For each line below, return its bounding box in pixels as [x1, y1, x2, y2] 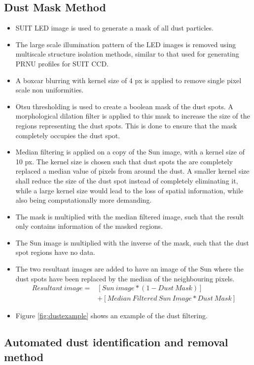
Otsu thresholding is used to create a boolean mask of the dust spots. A [15, 101, 233, 111]
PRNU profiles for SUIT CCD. [15, 58, 109, 68]
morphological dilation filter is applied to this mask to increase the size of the [15, 111, 250, 121]
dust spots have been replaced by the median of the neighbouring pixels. [15, 273, 235, 283]
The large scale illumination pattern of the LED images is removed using [15, 39, 236, 49]
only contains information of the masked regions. [15, 221, 163, 231]
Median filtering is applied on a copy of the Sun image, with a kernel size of [15, 147, 245, 157]
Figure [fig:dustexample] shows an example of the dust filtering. [15, 310, 208, 321]
